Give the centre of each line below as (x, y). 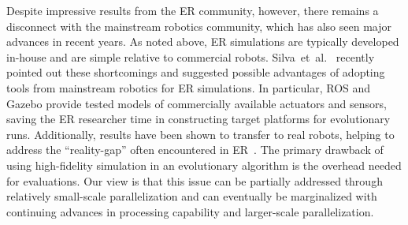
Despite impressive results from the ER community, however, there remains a (193, 10)
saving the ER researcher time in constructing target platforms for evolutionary (198, 119)
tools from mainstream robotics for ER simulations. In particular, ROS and (189, 87)
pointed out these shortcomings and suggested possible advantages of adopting (196, 72)
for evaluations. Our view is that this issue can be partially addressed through (195, 180)
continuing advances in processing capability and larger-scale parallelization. (190, 211)
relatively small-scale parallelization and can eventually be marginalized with (192, 196)
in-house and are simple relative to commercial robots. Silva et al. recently (191, 56)
